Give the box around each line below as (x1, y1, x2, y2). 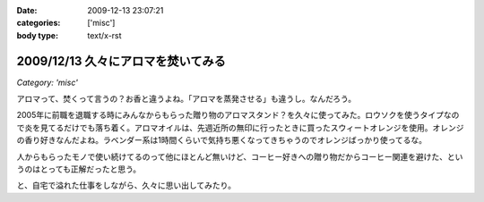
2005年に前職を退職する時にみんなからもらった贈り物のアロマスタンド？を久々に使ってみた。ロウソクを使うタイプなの (16, 110, 460, 121)
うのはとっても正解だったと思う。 (16, 164, 142, 174)
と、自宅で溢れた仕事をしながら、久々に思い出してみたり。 (16, 180, 237, 191)
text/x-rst (87, 29, 122, 40)
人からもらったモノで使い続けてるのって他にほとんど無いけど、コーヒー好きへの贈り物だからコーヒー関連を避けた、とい (16, 151, 463, 162)
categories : (16, 18, 61, 29)
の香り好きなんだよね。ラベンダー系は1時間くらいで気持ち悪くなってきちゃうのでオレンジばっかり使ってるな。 (16, 135, 428, 146)
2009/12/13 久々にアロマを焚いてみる (16, 54, 226, 69)
